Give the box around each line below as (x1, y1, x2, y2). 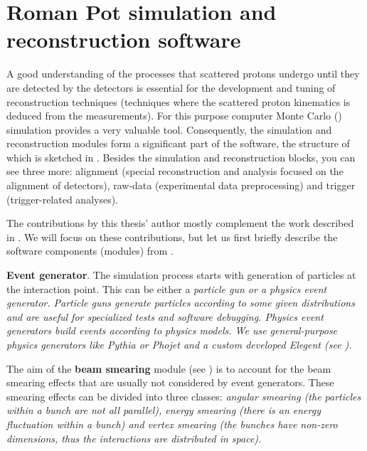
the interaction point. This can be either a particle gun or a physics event (6, 281, 327, 296)
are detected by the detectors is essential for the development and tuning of (6, 80, 336, 95)
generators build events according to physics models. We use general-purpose (6, 323, 338, 338)
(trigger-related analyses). (6, 191, 118, 206)
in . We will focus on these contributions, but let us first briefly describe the (6, 229, 338, 244)
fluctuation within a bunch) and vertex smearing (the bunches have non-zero (6, 416, 338, 431)
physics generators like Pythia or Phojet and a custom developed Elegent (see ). (6, 337, 352, 351)
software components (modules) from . (6, 243, 174, 258)
